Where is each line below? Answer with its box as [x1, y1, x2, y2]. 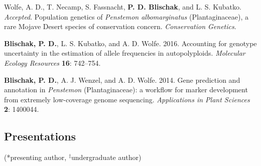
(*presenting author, [4, 152, 67, 162]
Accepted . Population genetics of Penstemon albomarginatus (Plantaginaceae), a [4, 11, 248, 22]
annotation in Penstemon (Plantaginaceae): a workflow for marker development [4, 84, 248, 95]
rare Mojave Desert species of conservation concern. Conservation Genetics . [4, 21, 236, 32]
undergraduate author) [71, 152, 142, 162]
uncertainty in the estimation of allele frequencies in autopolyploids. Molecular [4, 48, 245, 58]
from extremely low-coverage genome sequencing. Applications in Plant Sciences [4, 94, 250, 104]
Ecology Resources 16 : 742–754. [4, 57, 101, 68]
